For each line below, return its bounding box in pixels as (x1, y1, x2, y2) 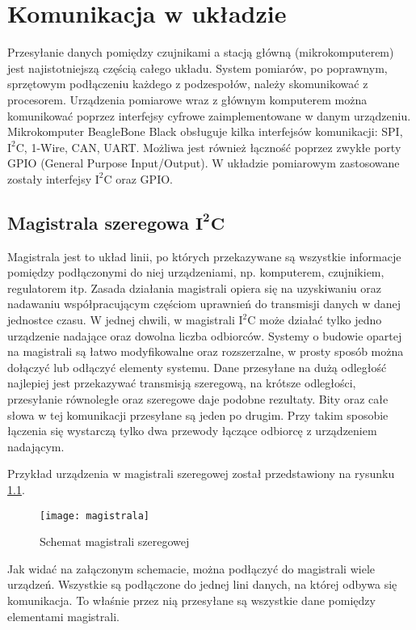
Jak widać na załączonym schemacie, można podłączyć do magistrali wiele (7, 560, 375, 577)
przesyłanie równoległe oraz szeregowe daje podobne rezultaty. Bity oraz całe (7, 391, 389, 408)
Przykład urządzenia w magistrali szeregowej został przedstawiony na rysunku (7, 465, 395, 482)
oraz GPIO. (116, 170, 173, 187)
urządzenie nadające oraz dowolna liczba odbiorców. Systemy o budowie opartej (7, 327, 402, 344)
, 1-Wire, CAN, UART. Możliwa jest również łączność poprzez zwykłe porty (23, 138, 401, 155)
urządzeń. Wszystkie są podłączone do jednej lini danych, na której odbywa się (7, 576, 397, 593)
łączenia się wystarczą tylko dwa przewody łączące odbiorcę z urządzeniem (7, 422, 377, 439)
